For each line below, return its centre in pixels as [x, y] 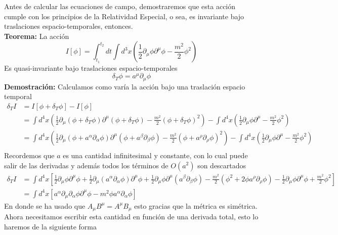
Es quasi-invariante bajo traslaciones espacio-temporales [91, 67]
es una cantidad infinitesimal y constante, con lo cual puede [155, 155]
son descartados [222, 165]
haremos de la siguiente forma [50, 226]
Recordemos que [29, 155]
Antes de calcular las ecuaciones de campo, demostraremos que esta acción [120, 6]
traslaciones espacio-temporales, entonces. [69, 26]
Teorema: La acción [37, 36]
